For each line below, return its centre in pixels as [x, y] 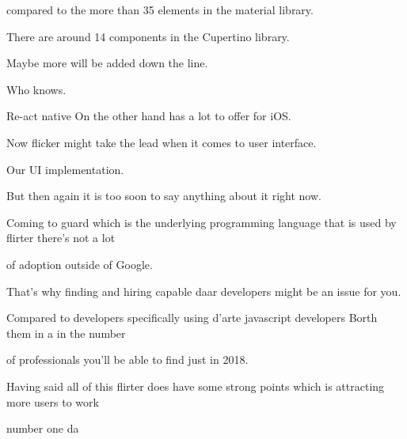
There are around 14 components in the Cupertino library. [148, 36]
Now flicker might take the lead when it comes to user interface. [162, 142]
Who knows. [36, 89]
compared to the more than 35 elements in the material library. [160, 9]
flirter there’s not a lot [61, 238]
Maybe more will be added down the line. [107, 63]
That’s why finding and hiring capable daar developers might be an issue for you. [204, 291]
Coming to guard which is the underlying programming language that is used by [202, 222]
